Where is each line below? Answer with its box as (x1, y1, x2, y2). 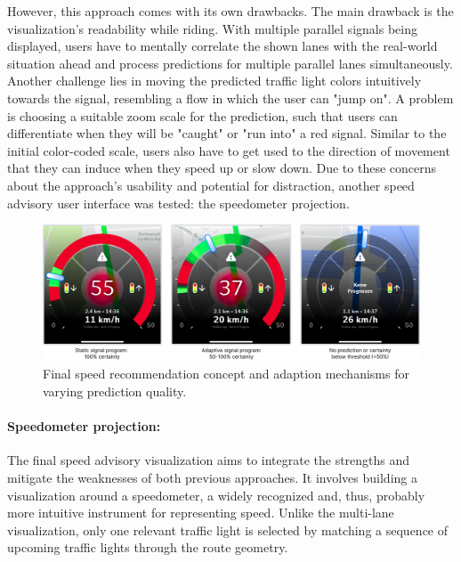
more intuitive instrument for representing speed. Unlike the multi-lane (7, 503, 394, 522)
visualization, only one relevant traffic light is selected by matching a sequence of (7, 520, 449, 539)
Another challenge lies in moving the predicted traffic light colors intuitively (7, 71, 422, 90)
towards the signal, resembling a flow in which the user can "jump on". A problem (7, 88, 454, 107)
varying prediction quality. (43, 381, 187, 400)
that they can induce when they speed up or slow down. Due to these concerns (7, 159, 436, 177)
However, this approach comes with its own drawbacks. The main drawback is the (7, 2, 454, 20)
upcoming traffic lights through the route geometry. (7, 538, 288, 557)
